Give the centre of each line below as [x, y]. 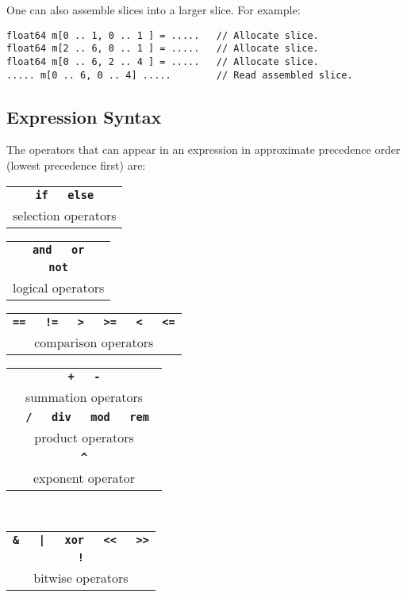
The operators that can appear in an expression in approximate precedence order [203, 149]
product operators [84, 437]
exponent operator [84, 477]
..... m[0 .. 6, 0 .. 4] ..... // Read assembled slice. [180, 75]
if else [65, 195]
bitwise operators [81, 578]
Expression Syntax [84, 116]
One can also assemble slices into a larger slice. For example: [154, 10]
